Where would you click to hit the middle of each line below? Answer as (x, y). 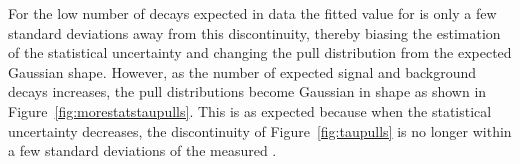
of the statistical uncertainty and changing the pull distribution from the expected (260, 52)
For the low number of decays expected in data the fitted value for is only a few (252, 13)
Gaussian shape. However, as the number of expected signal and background (242, 71)
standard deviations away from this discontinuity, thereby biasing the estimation (254, 32)
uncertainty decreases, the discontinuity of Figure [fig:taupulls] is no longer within (260, 130)
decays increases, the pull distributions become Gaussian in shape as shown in (247, 91)
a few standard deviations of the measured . (142, 150)
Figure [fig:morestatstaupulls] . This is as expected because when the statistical (250, 110)
